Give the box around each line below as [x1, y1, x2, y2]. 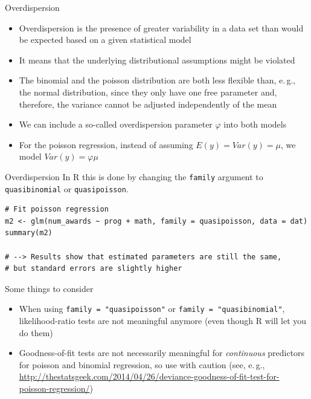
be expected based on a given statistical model [19, 33, 191, 46]
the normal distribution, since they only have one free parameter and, [19, 85, 277, 98]
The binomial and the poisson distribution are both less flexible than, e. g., [19, 74, 296, 86]
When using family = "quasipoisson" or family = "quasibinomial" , [19, 302, 285, 315]
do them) [19, 326, 53, 339]
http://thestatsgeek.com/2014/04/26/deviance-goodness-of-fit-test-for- [19, 370, 280, 383]
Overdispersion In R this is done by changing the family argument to [5, 170, 263, 183]
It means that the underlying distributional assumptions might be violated [19, 53, 295, 66]
